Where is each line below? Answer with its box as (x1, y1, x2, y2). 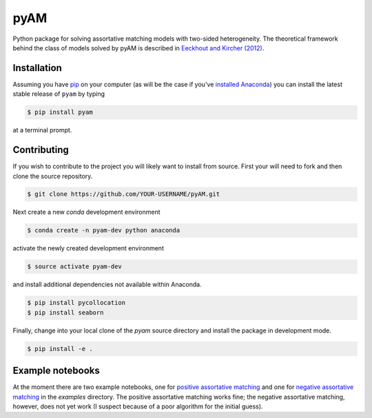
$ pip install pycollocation (27, 299, 126, 307)
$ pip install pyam (27, 108, 93, 117)
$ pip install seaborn (27, 308, 104, 317)
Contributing (12, 144, 69, 156)
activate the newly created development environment (12, 244, 165, 252)
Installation (12, 62, 62, 74)
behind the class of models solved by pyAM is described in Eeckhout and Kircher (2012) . (12, 43, 265, 52)
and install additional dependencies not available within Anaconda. (12, 280, 203, 289)
